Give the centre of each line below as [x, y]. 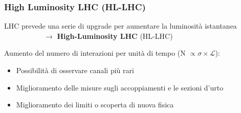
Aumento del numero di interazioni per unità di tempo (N [95, 53]
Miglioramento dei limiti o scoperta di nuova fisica [95, 105]
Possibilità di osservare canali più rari [75, 70]
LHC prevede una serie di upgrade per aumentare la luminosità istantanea [120, 26]
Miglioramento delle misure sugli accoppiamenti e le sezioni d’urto [120, 87]
